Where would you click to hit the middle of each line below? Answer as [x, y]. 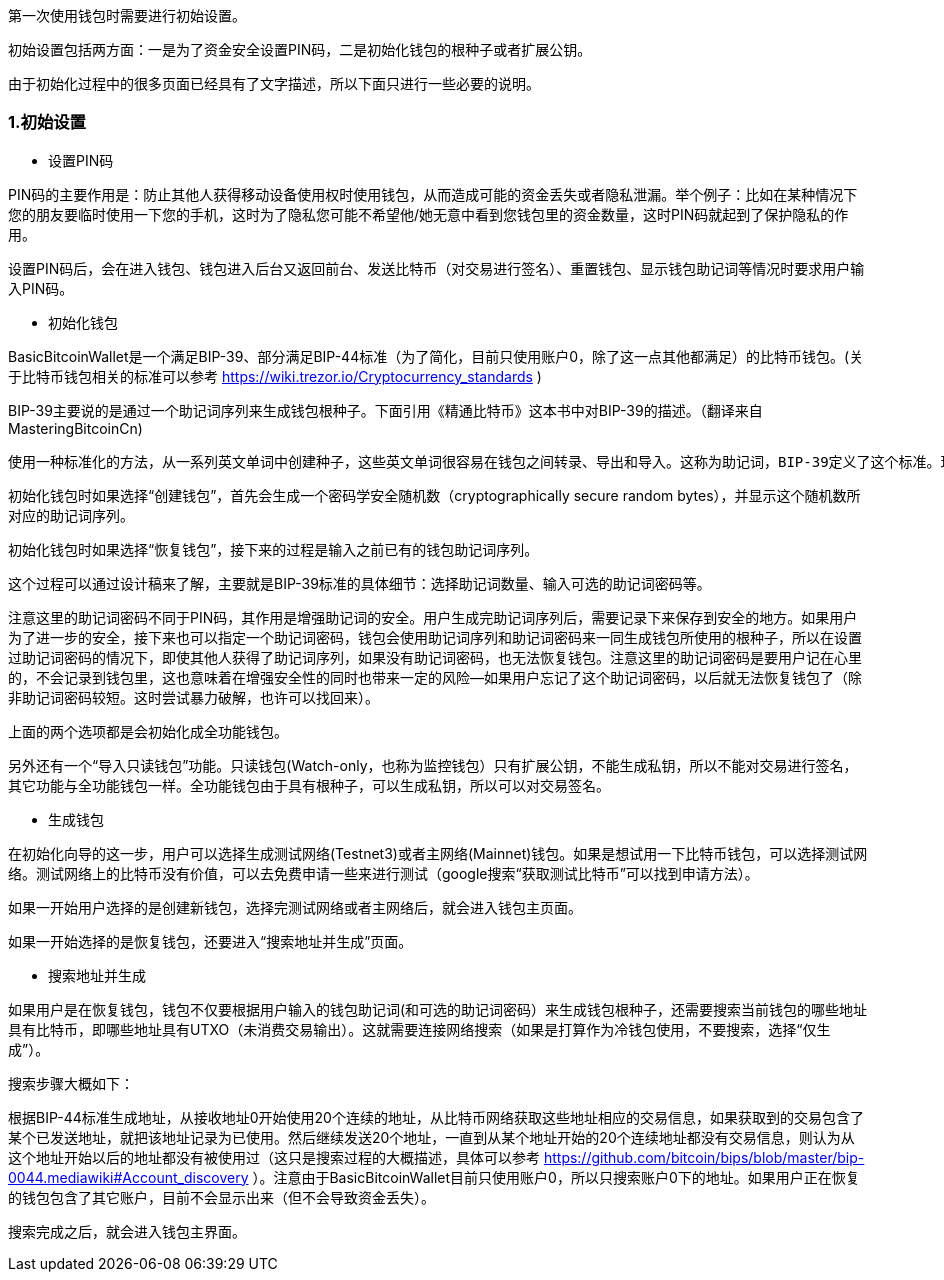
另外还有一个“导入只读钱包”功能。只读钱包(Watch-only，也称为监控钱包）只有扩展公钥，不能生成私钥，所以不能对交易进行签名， [433, 765]
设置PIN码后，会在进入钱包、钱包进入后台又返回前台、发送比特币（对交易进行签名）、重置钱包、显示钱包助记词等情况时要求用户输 [436, 268]
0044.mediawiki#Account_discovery [128, 1177]
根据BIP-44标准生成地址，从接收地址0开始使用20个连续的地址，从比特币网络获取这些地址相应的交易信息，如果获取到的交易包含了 [436, 1117]
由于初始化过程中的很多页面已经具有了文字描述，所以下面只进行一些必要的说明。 [274, 83]
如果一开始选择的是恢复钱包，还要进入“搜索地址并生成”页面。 [210, 941]
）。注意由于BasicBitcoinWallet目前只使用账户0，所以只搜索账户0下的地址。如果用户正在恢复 [556, 1177]
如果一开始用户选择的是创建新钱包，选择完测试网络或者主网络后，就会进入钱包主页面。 [295, 907]
